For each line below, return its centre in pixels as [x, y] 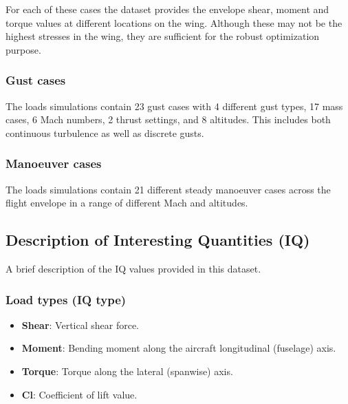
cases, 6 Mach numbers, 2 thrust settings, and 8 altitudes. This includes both [168, 119]
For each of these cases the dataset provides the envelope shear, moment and [167, 9]
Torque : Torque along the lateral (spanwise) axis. [127, 371]
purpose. [23, 49]
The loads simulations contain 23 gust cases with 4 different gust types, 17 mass [174, 106]
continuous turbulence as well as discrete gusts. [105, 132]
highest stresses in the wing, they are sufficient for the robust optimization [163, 36]
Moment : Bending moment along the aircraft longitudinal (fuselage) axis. [179, 348]
